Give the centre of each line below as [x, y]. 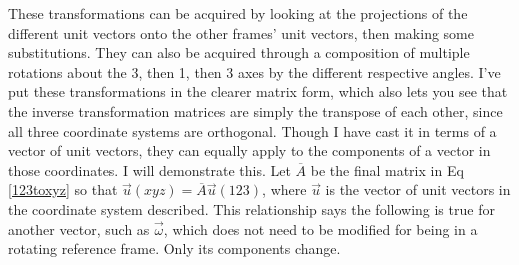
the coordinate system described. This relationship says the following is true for [251, 208]
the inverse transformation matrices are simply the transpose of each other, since [255, 110]
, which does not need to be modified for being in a [320, 228]
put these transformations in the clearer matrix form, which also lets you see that [258, 91]
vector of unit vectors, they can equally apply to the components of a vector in [249, 150]
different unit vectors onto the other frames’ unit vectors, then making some [241, 32]
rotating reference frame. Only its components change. [174, 248]
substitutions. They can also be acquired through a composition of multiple [239, 52]
